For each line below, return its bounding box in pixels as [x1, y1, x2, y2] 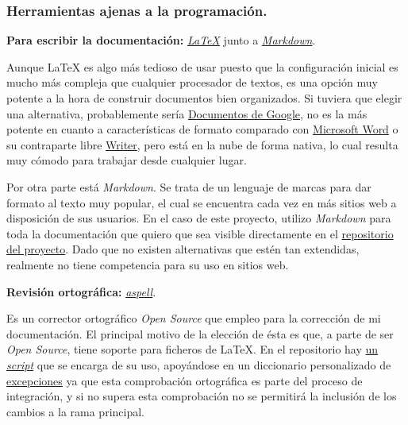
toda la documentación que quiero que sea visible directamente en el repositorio [6, 225, 394, 241]
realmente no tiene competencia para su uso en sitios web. [6, 256, 289, 272]
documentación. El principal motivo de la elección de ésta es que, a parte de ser [6, 325, 394, 342]
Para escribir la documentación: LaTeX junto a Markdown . [6, 32, 316, 48]
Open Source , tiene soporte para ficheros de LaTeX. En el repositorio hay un [6, 341, 379, 357]
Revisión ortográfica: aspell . [6, 283, 156, 299]
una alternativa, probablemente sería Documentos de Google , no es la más [6, 105, 368, 122]
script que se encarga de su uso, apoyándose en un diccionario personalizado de [6, 356, 391, 373]
